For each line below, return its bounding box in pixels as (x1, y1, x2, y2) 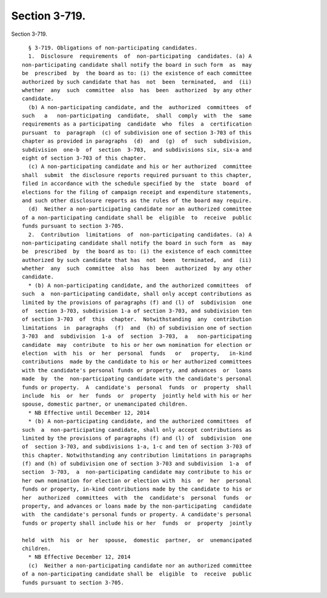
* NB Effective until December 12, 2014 (28, 409, 150, 416)
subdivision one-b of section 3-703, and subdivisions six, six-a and (22, 146, 252, 153)
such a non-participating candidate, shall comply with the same (22, 112, 252, 119)
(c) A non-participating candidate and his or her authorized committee (28, 163, 252, 170)
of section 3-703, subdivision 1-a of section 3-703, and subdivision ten (22, 307, 252, 315)
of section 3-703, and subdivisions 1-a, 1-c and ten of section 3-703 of (22, 443, 252, 450)
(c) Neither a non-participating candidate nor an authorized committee (28, 562, 252, 569)
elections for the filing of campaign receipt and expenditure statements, (22, 189, 252, 195)
